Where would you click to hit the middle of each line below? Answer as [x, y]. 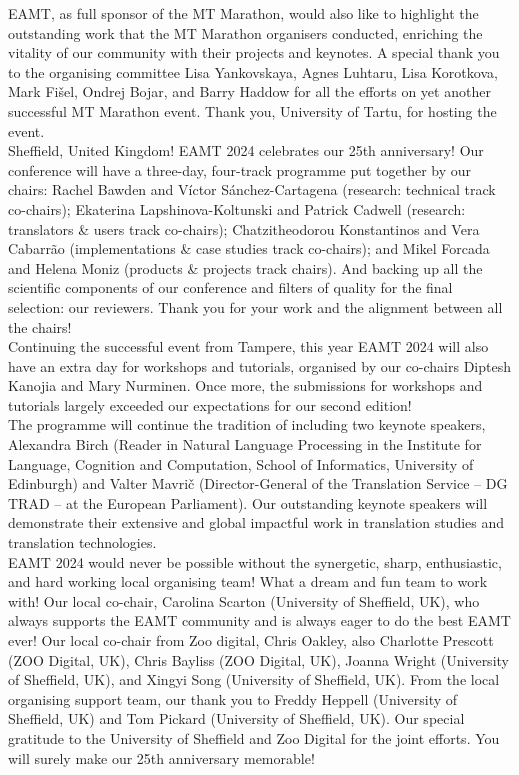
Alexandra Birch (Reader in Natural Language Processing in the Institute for [245, 444]
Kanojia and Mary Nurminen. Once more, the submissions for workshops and [245, 385]
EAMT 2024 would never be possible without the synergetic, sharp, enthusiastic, [255, 561]
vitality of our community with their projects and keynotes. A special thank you [254, 52]
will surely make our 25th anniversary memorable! [161, 757]
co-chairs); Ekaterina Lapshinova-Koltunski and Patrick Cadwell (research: [237, 208]
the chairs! [40, 326]
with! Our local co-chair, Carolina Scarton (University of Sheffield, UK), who [244, 600]
